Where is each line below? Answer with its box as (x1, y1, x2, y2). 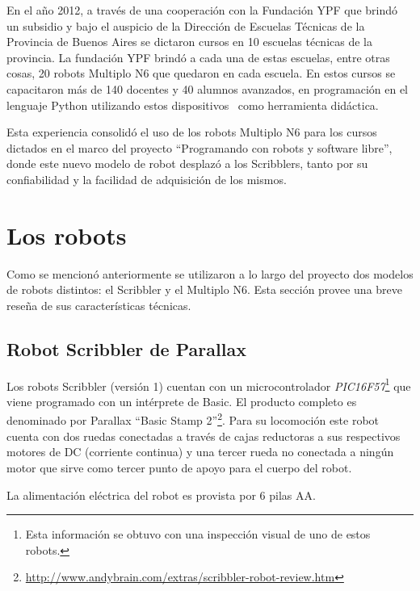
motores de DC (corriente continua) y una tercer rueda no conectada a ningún (6, 443, 394, 460)
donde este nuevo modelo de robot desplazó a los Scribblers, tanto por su (6, 155, 368, 172)
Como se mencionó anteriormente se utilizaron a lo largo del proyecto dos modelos (6, 265, 414, 282)
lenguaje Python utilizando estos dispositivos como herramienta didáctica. (6, 96, 379, 113)
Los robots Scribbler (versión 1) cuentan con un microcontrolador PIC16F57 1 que (6, 375, 411, 394)
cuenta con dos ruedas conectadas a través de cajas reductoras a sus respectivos (6, 427, 401, 444)
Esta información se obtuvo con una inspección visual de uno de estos (25, 526, 371, 543)
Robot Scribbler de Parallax (6, 336, 246, 361)
